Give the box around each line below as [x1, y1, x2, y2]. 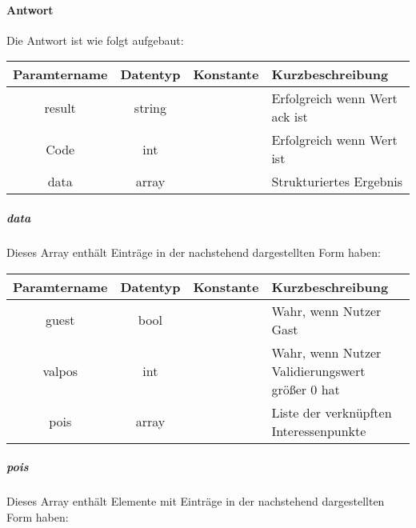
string [134, 98, 166, 117]
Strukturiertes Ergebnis [271, 172, 403, 191]
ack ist [271, 107, 308, 126]
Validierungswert [271, 361, 366, 380]
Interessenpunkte [271, 421, 366, 440]
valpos [42, 361, 78, 380]
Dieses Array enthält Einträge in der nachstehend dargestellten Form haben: [6, 243, 381, 260]
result [44, 98, 76, 117]
